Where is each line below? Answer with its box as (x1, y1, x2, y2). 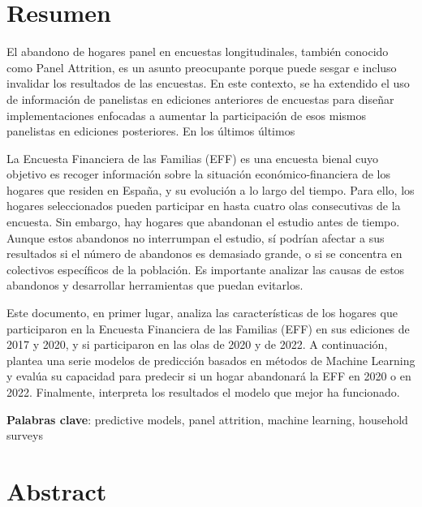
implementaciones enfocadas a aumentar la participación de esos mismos (6, 106, 367, 123)
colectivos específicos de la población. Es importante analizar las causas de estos (6, 260, 405, 277)
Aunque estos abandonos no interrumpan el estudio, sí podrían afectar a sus (6, 229, 385, 246)
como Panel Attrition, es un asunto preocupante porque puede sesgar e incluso (6, 58, 397, 75)
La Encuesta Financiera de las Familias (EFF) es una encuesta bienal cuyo (6, 149, 378, 166)
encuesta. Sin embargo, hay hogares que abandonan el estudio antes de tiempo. (6, 213, 400, 230)
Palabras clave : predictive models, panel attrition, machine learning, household (6, 410, 408, 428)
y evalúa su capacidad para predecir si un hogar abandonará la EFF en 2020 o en (6, 367, 411, 385)
